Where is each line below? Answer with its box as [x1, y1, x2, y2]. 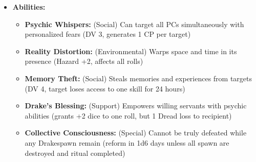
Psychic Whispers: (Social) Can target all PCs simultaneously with [25, 18, 244, 29]
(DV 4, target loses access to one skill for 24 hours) [25, 83, 185, 94]
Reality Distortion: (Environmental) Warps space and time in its [25, 45, 237, 56]
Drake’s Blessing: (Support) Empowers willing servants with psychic [25, 100, 247, 111]
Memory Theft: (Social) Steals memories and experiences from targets [25, 73, 252, 83]
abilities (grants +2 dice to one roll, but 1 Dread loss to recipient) [25, 110, 232, 121]
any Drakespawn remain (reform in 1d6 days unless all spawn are [25, 137, 229, 148]
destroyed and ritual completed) [25, 147, 125, 158]
